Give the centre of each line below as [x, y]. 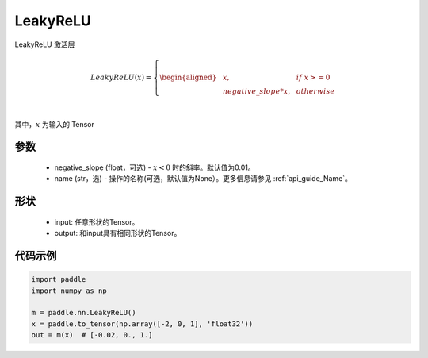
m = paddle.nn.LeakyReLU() [84, 313]
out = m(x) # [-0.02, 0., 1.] [92, 335]
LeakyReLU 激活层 [45, 44]
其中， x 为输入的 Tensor [55, 124]
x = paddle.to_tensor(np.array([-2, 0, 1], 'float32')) [142, 324]
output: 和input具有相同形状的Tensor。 [118, 233]
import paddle [59, 279]
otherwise [315, 91]
